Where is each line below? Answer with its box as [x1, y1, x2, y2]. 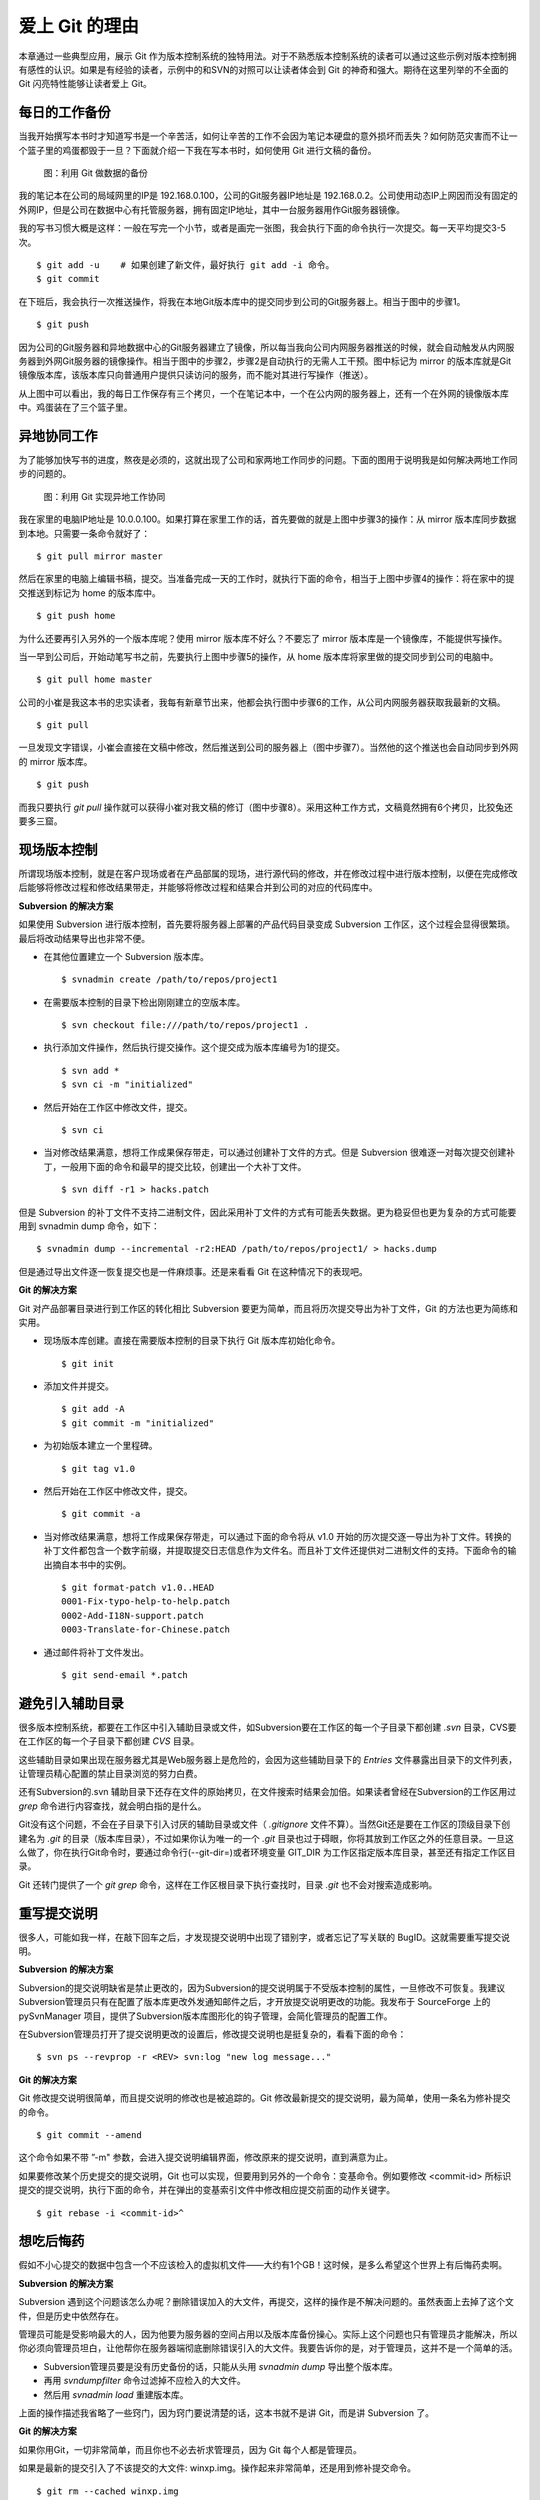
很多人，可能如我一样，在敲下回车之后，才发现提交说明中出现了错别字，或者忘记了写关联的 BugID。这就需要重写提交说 [18, 1931, 510, 1943]
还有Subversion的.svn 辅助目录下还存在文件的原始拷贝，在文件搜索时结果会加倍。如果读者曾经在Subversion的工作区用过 [18, 1786, 517, 1798]
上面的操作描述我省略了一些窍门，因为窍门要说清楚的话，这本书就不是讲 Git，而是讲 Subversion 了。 [18, 2406, 435, 2419]
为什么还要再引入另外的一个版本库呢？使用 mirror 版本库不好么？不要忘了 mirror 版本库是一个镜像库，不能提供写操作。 [18, 632, 508, 644]
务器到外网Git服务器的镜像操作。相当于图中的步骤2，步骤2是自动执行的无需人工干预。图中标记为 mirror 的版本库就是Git [18, 355, 512, 367]
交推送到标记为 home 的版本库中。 [18, 586, 161, 599]
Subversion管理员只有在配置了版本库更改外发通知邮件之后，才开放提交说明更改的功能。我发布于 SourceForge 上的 [18, 1996, 491, 2008]
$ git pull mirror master [36, 550, 164, 562]
